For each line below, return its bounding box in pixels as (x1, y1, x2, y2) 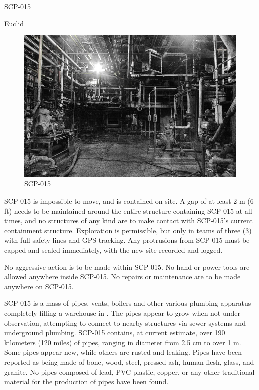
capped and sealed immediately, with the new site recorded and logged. (4, 245, 223, 255)
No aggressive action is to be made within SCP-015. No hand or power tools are (4, 261, 250, 272)
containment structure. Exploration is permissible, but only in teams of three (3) (4, 225, 252, 235)
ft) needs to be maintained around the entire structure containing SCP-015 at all (4, 205, 252, 216)
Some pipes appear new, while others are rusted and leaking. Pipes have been (4, 347, 242, 357)
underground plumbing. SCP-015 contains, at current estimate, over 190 (4, 327, 225, 338)
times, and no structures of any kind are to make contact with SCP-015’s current (4, 215, 253, 226)
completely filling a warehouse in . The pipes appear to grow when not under (4, 307, 241, 318)
